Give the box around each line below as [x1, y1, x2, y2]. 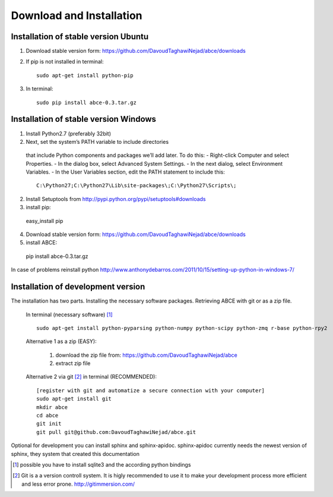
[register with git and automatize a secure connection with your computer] [36, 387, 265, 394]
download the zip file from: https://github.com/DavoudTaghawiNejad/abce [55, 351, 237, 358]
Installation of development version [11, 282, 145, 292]
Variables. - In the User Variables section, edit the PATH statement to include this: [26, 168, 226, 175]
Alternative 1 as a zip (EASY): [26, 338, 97, 345]
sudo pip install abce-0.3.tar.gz [36, 99, 137, 106]
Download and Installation [11, 9, 142, 22]
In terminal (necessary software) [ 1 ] [26, 311, 113, 318]
